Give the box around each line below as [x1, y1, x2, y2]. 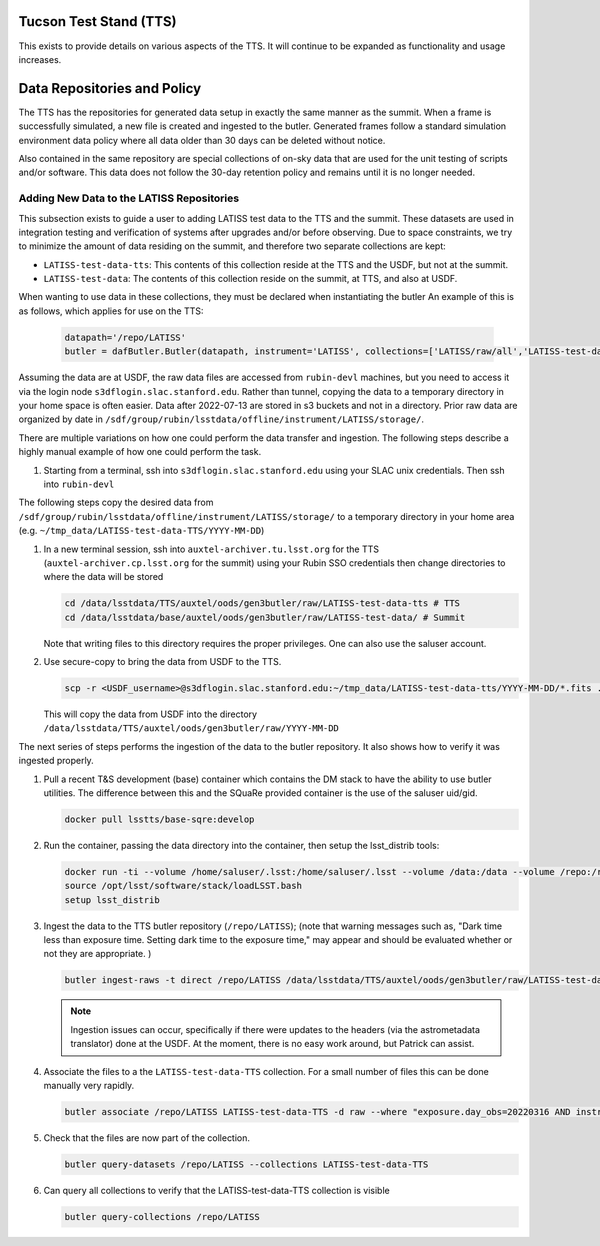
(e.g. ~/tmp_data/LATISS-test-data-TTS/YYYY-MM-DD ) [18, 525, 265, 537]
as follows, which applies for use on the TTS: [18, 305, 204, 317]
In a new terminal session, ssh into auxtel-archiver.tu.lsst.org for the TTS [43, 543, 380, 555]
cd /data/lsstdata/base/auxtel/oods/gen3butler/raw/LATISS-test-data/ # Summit [64, 611, 466, 623]
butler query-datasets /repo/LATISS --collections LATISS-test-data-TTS [64, 1158, 429, 1170]
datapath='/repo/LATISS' [64, 331, 187, 343]
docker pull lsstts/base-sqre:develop [64, 813, 255, 825]
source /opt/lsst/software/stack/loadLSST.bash [64, 880, 302, 892]
